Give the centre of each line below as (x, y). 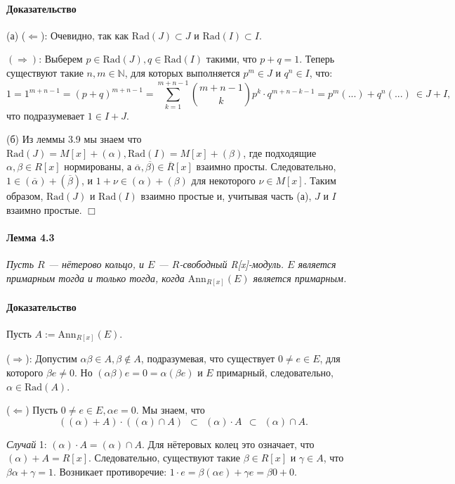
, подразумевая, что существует (208, 358)
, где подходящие (280, 152)
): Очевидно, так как (85, 35)
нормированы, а (98, 166)
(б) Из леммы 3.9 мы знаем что (74, 139)
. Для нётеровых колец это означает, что (228, 444)
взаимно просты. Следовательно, (266, 166)
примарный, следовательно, (275, 372)
